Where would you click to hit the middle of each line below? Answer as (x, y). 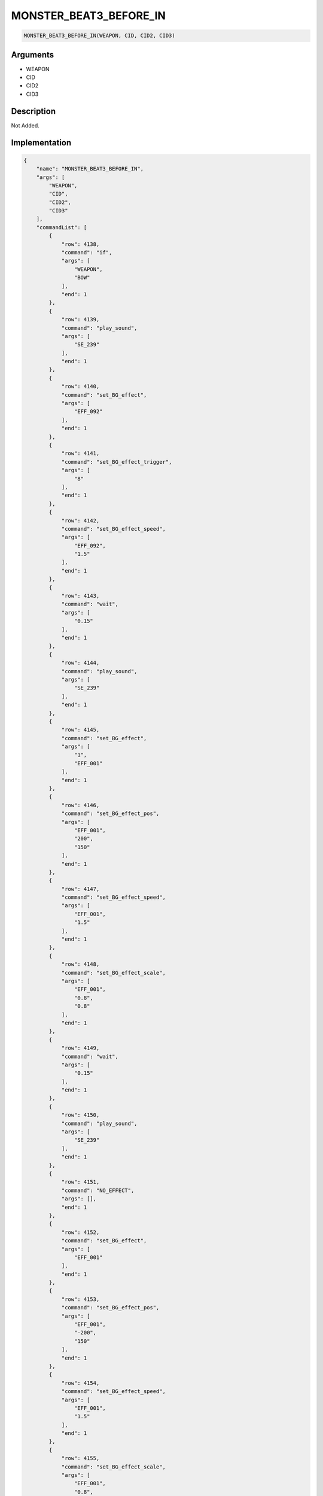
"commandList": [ (62, 227)
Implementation (41, 143)
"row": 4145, (80, 730)
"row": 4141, (80, 454)
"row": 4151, (80, 1182)
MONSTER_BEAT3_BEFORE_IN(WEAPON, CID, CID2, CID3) (100, 36)
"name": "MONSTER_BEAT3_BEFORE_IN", (90, 169)
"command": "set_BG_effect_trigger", (117, 462)
